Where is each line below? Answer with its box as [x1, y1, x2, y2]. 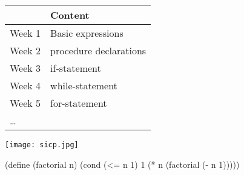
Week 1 [10, 26, 41, 40]
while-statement [50, 78, 117, 92]
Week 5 [10, 96, 41, 110]
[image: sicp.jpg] [5, 141, 79, 149]
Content [50, 8, 90, 22]
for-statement [50, 96, 107, 110]
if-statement [50, 61, 101, 75]
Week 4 [10, 78, 41, 92]
